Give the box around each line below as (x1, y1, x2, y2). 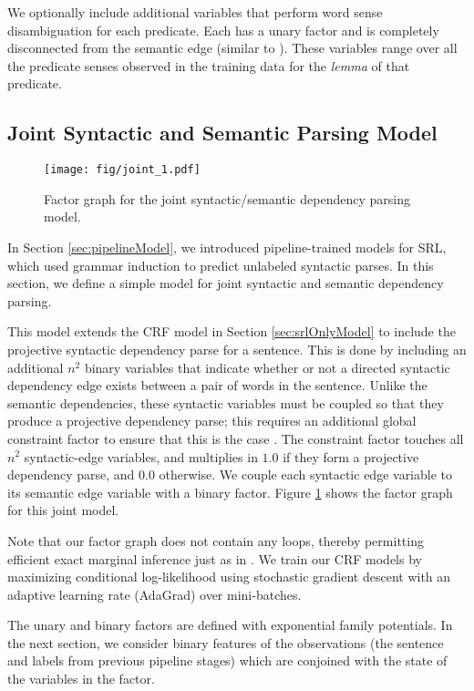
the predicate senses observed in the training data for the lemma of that (7, 56, 410, 75)
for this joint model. (7, 500, 119, 520)
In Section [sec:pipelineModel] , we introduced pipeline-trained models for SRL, (7, 238, 447, 257)
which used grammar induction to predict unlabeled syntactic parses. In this (7, 255, 434, 274)
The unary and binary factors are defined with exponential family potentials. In (7, 615, 453, 634)
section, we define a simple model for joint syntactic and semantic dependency (7, 273, 444, 293)
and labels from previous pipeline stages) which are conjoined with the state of (7, 651, 448, 670)
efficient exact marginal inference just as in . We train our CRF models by (7, 549, 422, 568)
